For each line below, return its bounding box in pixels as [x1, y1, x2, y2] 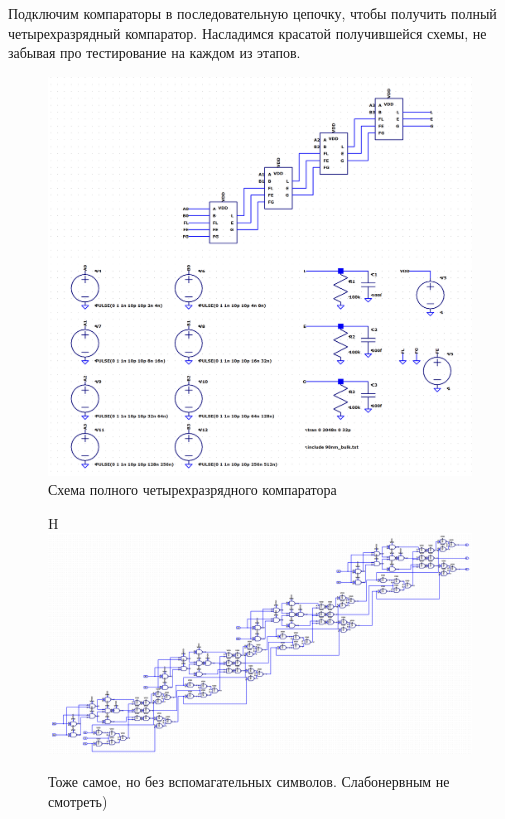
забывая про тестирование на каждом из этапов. [8, 42, 301, 63]
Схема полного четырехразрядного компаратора [48, 479, 337, 500]
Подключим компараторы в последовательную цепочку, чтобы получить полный [8, 3, 497, 23]
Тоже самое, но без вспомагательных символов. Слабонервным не [48, 771, 450, 792]
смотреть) [48, 790, 108, 811]
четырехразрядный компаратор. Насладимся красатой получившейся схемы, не [8, 22, 487, 43]
